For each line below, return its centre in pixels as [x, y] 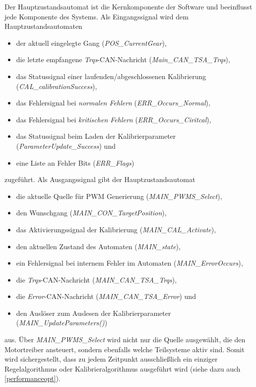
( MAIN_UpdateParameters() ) [62, 323]
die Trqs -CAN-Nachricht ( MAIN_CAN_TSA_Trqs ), [96, 279]
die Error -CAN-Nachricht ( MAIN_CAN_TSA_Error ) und [106, 296]
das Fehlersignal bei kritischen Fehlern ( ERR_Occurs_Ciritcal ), [114, 119]
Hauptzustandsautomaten [43, 26]
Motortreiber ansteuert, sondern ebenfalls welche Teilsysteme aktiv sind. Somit [125, 349]
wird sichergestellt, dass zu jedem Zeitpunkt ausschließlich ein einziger [111, 359]
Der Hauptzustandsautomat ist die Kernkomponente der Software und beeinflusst [128, 6]
